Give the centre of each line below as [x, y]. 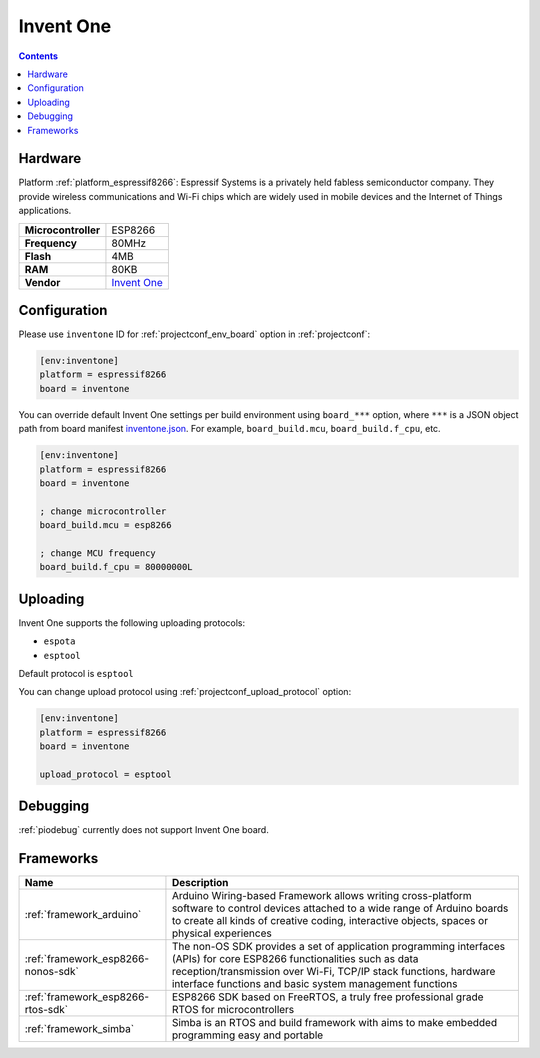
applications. [45, 211]
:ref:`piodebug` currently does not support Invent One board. [143, 830]
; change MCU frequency [98, 553]
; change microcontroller [103, 511]
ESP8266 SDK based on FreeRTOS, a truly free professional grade [327, 997]
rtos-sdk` [46, 1010]
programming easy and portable [247, 1035]
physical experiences [221, 933]
